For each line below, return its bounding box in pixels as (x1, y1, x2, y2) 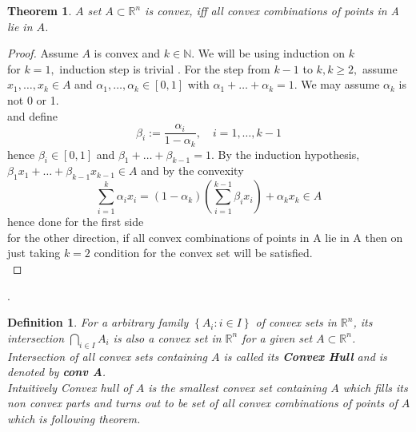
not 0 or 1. (7, 91, 59, 108)
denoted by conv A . (7, 363, 106, 380)
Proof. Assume (7, 45, 78, 61)
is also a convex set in (113, 329, 222, 346)
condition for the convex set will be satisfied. (94, 244, 313, 261)
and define (7, 107, 58, 124)
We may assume (301, 76, 380, 93)
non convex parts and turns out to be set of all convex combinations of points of (7, 394, 398, 411)
